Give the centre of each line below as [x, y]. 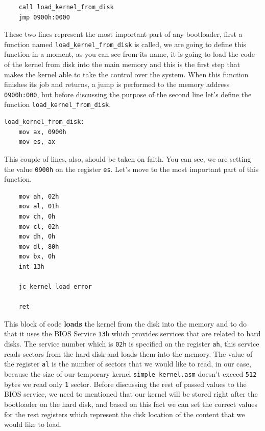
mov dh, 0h [37, 237]
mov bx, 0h [37, 257]
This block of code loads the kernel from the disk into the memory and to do [125, 323]
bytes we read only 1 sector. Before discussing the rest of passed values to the [125, 384]
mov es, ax [37, 142]
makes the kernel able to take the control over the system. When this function [126, 74]
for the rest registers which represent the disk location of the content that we [125, 414]
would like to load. [33, 424]
